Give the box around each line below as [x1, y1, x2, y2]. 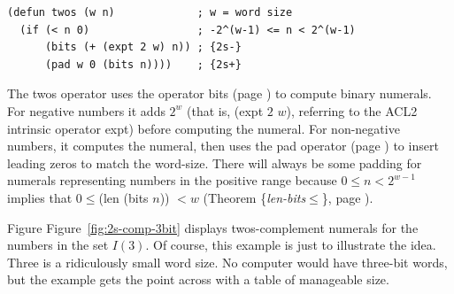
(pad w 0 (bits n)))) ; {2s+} [44, 58, 242, 71]
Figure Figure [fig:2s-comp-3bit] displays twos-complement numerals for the [7, 218, 419, 236]
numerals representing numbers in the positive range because [7, 171, 337, 190]
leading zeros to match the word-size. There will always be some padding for [7, 153, 422, 172]
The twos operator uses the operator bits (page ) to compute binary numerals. [7, 84, 432, 103]
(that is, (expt [187, 101, 264, 120]
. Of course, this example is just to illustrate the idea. [145, 236, 436, 254]
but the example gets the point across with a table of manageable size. [7, 270, 389, 289]
